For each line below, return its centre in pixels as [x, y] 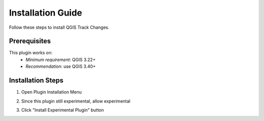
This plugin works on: [31, 53]
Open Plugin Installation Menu [51, 92]
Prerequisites [30, 41]
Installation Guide [46, 13]
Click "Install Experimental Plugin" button [63, 110]
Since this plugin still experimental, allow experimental [76, 101]
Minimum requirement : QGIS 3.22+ [61, 60]
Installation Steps [36, 81]
